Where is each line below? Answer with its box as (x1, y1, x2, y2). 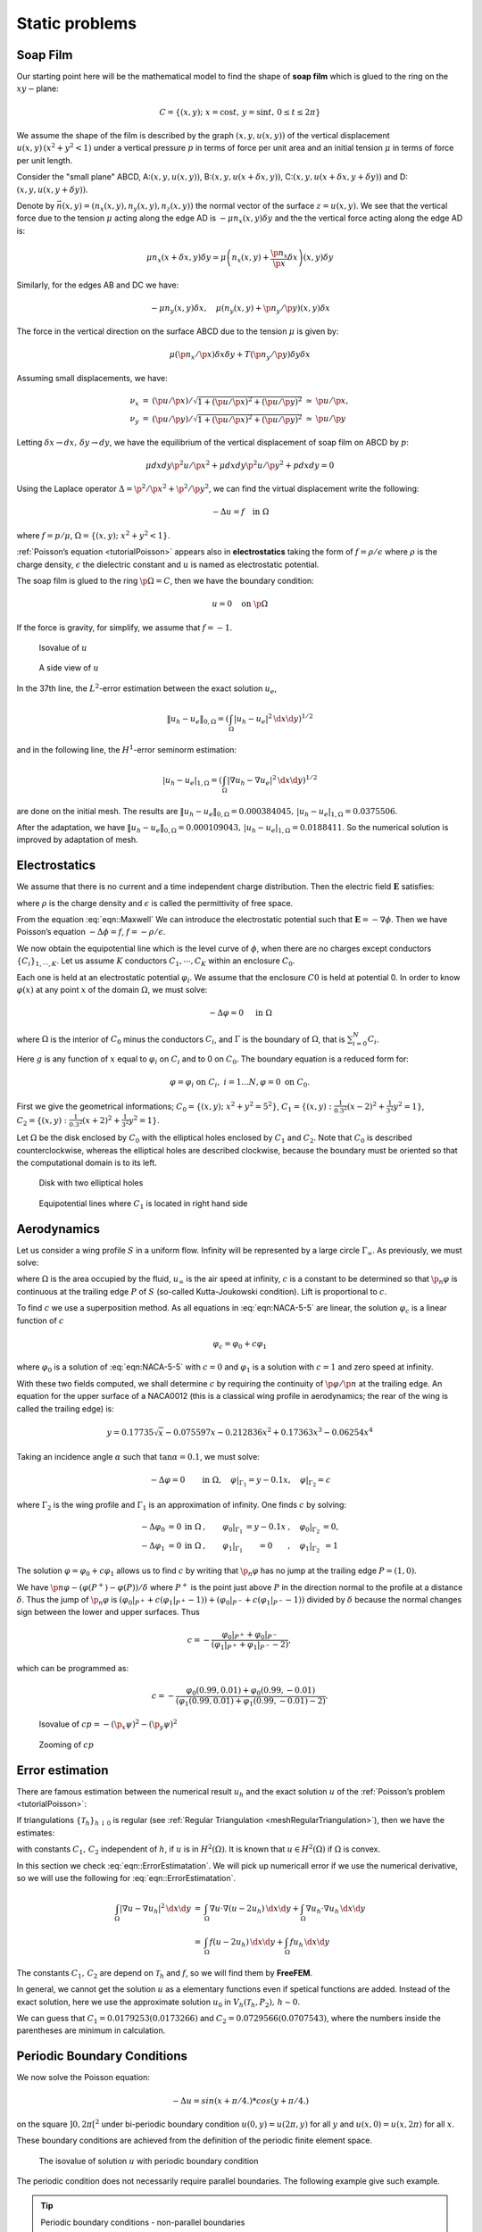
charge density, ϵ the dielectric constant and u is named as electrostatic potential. (16, 559, 320, 570)
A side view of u (38, 662, 99, 673)
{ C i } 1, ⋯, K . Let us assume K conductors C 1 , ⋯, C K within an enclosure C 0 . (16, 955, 295, 969)
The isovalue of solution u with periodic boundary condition (38, 2155, 259, 2166)
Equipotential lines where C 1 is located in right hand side (38, 1197, 248, 1211)
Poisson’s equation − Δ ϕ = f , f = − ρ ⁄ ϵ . (16, 927, 166, 937)
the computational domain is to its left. (16, 1157, 158, 1168)
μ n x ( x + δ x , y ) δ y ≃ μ (145, 253, 227, 265)
